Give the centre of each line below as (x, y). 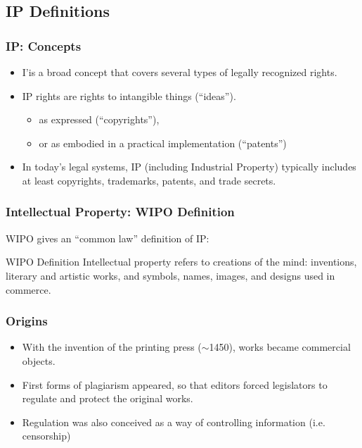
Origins (27, 321)
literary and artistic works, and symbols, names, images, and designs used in (170, 275)
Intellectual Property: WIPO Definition (120, 212)
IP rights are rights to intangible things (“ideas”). (129, 95)
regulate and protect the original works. (108, 398)
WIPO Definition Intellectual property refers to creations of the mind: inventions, (181, 262)
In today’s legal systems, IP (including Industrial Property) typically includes (189, 167)
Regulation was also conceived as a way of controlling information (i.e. (174, 422)
